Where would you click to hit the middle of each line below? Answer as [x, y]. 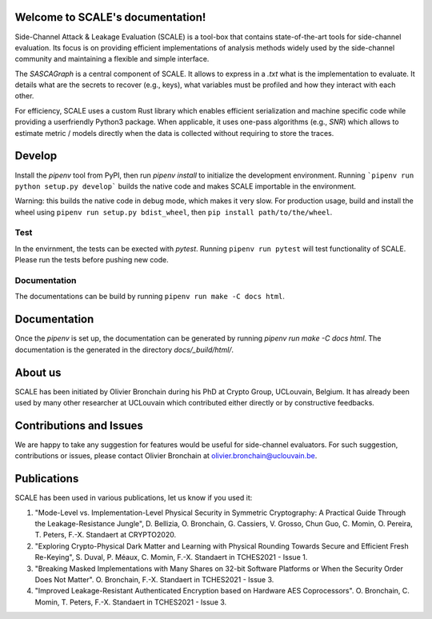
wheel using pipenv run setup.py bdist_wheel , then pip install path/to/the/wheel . [174, 212]
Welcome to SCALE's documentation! [110, 17]
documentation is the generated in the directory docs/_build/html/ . [124, 349]
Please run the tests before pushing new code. [92, 260]
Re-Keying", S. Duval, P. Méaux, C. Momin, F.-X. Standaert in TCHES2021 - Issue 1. [171, 557]
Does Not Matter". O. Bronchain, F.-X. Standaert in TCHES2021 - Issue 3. [154, 579]
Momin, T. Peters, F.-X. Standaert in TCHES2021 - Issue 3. [131, 602]
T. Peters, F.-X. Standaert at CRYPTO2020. [105, 535]
